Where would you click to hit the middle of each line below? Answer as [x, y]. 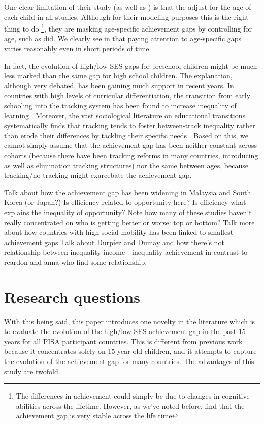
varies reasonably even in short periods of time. [78, 49]
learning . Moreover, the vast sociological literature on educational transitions [125, 115]
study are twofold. [32, 371]
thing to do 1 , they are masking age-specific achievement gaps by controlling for [128, 28]
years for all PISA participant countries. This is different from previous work [123, 341]
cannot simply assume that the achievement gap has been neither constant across [130, 145]
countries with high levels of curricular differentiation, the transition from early [127, 95]
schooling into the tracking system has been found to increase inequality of [120, 105]
